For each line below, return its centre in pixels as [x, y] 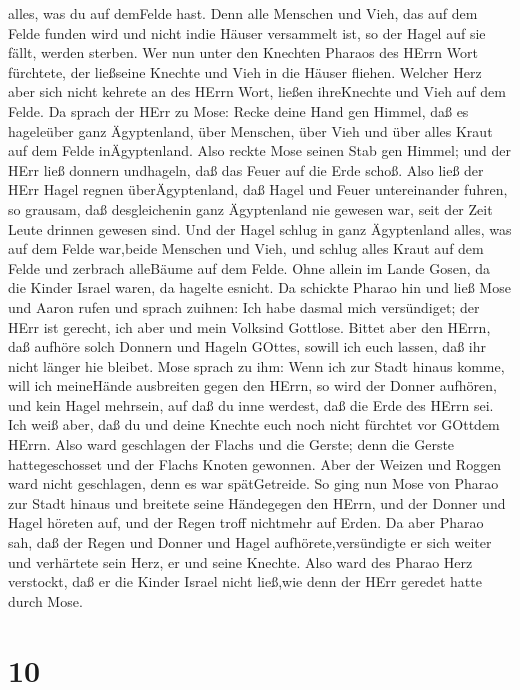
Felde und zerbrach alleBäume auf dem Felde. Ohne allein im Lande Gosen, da [249, 267]
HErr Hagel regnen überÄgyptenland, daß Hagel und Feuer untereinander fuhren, [258, 189]
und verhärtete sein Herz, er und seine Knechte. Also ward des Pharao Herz [240, 561]
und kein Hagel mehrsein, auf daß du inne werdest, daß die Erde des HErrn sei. [251, 404]
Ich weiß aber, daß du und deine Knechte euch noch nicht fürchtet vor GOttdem [254, 424]
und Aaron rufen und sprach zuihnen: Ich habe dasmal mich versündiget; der [244, 306]
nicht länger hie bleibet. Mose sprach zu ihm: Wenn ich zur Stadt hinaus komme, [256, 365]
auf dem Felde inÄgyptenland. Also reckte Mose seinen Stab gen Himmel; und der [259, 150]
